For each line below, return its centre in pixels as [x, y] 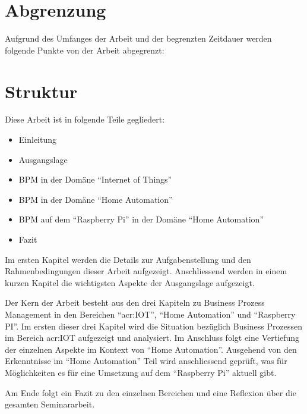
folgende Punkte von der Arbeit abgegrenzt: [85, 50]
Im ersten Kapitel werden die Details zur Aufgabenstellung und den [128, 259]
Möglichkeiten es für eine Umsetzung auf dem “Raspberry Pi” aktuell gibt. [141, 372]
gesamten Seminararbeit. [50, 404]
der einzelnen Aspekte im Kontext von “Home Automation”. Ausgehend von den [151, 349]
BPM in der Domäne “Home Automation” [96, 199]
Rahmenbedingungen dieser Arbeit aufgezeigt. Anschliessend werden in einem [146, 271]
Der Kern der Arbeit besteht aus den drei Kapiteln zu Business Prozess [135, 302]
